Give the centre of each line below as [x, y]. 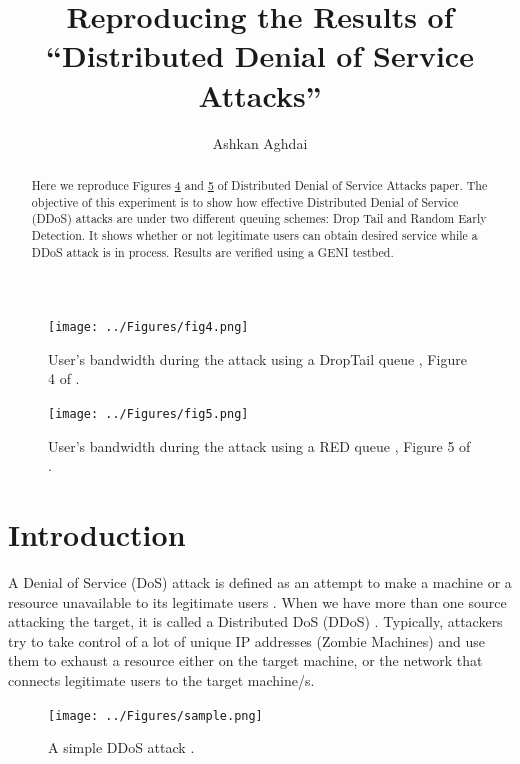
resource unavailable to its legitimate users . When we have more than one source [257, 601]
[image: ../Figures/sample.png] [155, 715]
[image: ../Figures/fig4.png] [148, 327]
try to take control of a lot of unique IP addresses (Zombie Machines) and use [247, 640]
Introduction [97, 534]
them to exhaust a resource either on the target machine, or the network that [245, 660]
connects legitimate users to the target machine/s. [161, 679]
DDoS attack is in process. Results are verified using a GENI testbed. [212, 251]
